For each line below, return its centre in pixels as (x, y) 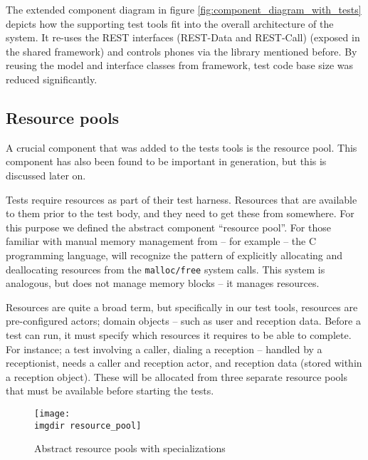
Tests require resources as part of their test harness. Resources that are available (182, 199)
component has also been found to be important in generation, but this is (166, 161)
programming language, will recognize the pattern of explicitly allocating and (174, 255)
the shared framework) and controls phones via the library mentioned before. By (182, 51)
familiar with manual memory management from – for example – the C (161, 241)
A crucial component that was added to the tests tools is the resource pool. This (182, 147)
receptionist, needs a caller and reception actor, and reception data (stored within (184, 363)
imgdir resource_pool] (88, 425)
